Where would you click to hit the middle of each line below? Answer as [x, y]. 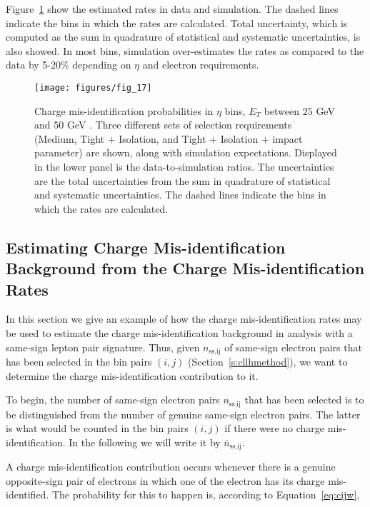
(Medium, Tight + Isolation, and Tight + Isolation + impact [169, 138]
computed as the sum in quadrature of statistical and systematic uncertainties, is [183, 37]
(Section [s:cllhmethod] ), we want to [268, 361]
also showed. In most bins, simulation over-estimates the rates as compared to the [185, 50]
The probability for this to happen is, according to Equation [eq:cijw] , [206, 495]
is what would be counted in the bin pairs [97, 428]
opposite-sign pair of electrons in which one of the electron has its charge [165, 480]
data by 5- [28, 65]
